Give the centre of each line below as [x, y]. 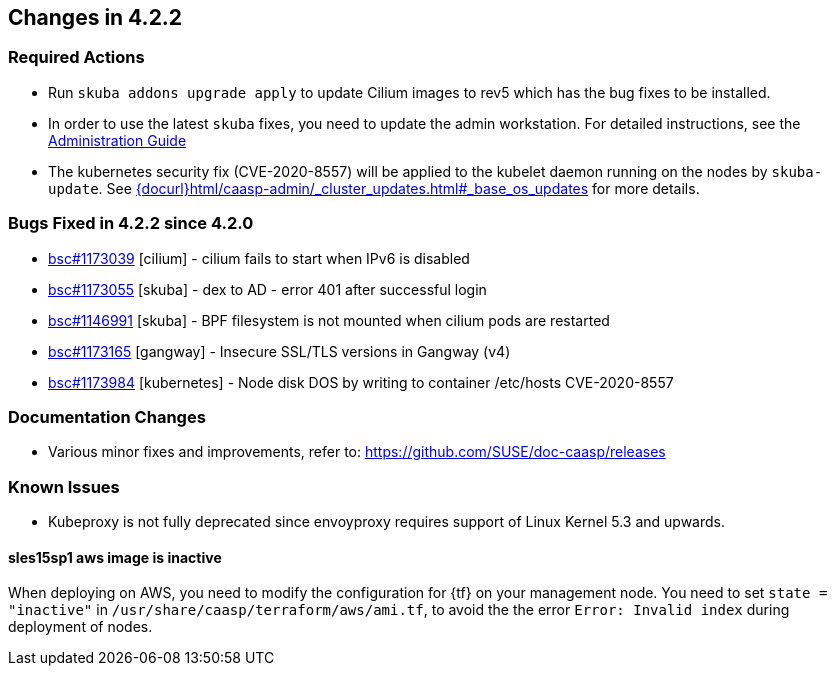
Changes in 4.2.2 [95, 17]
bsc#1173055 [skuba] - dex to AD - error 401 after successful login [267, 289]
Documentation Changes [107, 416]
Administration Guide [117, 140]
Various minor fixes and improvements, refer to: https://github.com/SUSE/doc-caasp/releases [357, 452]
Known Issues [64, 486]
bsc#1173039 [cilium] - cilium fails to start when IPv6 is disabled [259, 258]
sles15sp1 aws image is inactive [115, 557]
